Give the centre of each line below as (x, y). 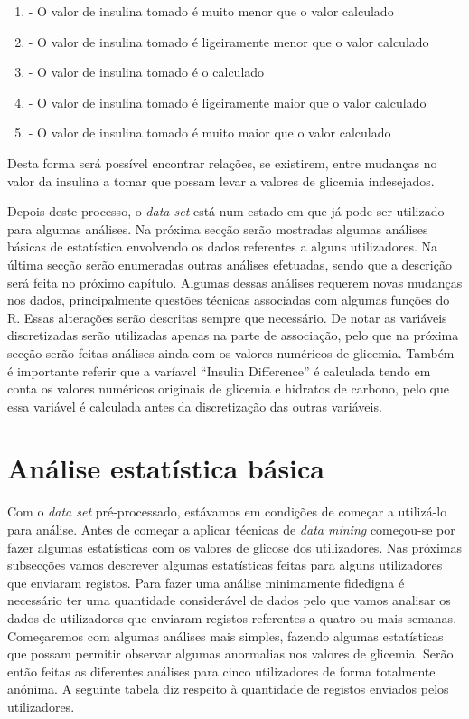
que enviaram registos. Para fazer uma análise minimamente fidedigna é (206, 582)
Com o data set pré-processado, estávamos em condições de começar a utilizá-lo (227, 511)
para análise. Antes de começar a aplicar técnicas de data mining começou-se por (231, 529)
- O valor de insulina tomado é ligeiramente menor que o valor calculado (229, 41)
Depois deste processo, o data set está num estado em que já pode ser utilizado (226, 211)
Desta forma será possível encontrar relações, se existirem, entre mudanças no (222, 162)
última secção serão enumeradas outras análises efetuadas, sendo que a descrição (230, 264)
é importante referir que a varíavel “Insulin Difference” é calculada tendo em (219, 370)
